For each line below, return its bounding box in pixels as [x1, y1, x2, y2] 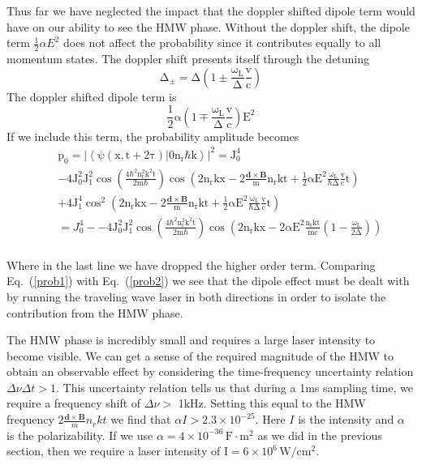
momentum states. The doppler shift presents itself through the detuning [6, 50, 370, 67]
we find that [110, 411, 171, 428]
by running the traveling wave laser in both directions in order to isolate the [6, 288, 386, 305]
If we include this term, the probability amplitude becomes [6, 127, 299, 144]
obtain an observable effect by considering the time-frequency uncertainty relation [6, 363, 414, 380]
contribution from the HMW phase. [6, 304, 183, 321]
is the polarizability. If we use [6, 426, 153, 443]
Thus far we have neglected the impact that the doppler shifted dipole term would [6, 2, 416, 19]
